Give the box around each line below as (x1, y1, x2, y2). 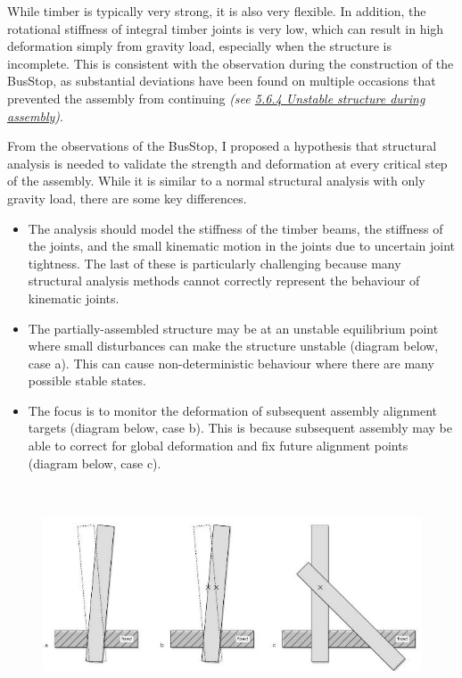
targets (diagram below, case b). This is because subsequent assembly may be (28, 418, 452, 437)
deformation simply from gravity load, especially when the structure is (7, 37, 392, 55)
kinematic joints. (28, 288, 120, 307)
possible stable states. (28, 371, 146, 390)
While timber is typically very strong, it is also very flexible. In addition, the (7, 2, 426, 20)
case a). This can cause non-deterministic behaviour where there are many (28, 353, 434, 372)
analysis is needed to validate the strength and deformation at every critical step (7, 153, 448, 172)
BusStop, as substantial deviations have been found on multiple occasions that (7, 71, 436, 90)
